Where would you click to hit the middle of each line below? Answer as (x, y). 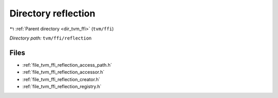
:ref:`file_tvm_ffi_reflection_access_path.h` (67, 65)
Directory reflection (52, 13)
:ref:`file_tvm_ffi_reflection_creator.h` (61, 79)
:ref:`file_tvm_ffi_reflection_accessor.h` (64, 72)
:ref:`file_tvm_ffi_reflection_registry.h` (62, 87)
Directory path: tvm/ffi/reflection (51, 38)
